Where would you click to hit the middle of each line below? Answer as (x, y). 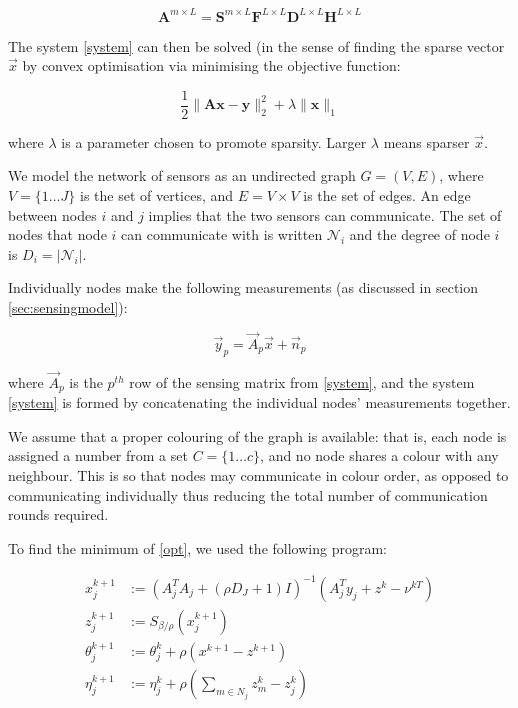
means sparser (426, 141)
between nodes (52, 214)
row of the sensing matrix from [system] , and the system (302, 381)
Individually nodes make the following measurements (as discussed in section (243, 287)
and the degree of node (419, 234)
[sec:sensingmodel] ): (68, 306)
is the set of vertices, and (156, 194)
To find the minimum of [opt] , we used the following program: (197, 547)
